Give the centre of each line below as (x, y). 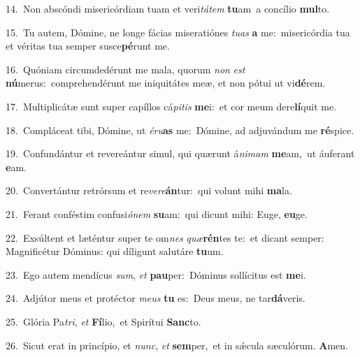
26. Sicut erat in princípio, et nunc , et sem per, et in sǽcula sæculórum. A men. (177, 345)
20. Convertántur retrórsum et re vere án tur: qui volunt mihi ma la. (149, 190)
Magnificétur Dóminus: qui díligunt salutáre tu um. (115, 251)
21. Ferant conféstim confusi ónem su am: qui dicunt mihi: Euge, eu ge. (157, 213)
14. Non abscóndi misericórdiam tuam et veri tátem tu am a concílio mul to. (168, 8)
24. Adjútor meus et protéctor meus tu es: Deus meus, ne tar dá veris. (156, 298)
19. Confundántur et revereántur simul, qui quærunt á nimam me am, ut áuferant (180, 153)
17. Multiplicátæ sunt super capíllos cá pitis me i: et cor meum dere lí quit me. (171, 106)
